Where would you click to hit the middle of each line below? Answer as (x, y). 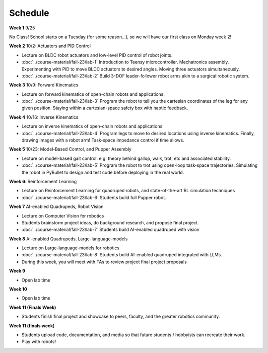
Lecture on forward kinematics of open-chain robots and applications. (93, 94)
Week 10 (18, 289)
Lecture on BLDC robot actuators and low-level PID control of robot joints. (97, 55)
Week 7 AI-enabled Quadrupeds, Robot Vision (56, 207)
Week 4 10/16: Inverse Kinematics (44, 117)
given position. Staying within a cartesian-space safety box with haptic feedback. (105, 108)
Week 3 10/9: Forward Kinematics (44, 85)
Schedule (29, 13)
